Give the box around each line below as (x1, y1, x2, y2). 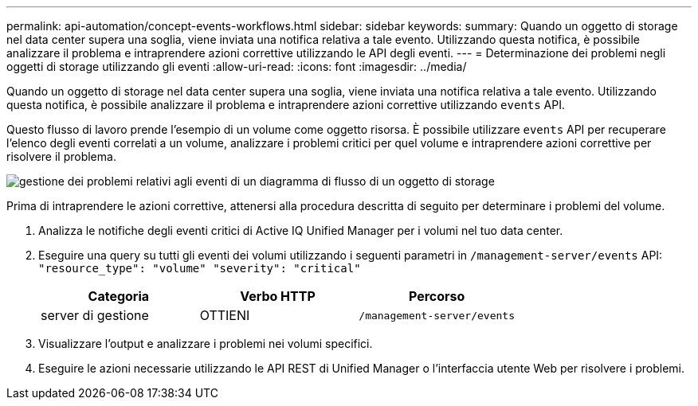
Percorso (408, 288, 465, 304)
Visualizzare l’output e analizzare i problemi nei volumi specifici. (38, 337, 373, 350)
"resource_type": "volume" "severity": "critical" (38, 262, 361, 275)
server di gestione (41, 307, 149, 323)
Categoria (88, 288, 150, 304)
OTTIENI (199, 307, 250, 323)
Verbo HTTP (240, 288, 316, 304)
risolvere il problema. (6, 150, 116, 163)
